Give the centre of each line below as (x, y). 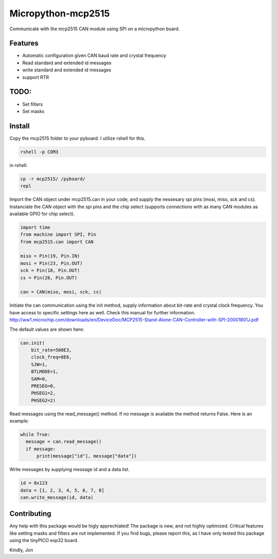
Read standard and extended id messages (67, 63)
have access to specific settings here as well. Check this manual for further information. (102, 312)
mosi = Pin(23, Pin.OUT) (52, 263)
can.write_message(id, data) (57, 497)
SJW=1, (39, 364)
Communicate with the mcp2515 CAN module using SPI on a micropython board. (95, 29)
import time (35, 227)
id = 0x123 (34, 483)
